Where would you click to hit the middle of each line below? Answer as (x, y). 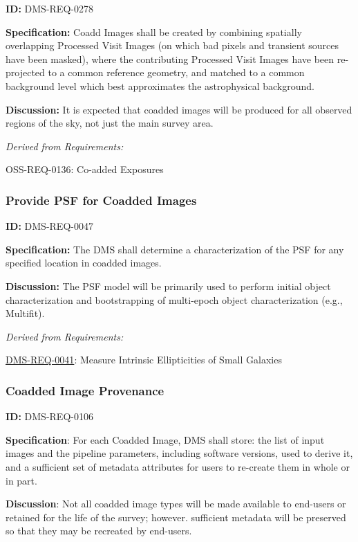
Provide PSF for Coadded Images (101, 200)
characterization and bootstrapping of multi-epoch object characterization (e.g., (174, 299)
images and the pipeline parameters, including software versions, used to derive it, (179, 453)
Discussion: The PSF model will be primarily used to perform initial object (168, 286)
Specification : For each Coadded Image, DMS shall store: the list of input (165, 439)
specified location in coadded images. (84, 263)
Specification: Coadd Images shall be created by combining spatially (154, 31)
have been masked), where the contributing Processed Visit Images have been (170, 58)
